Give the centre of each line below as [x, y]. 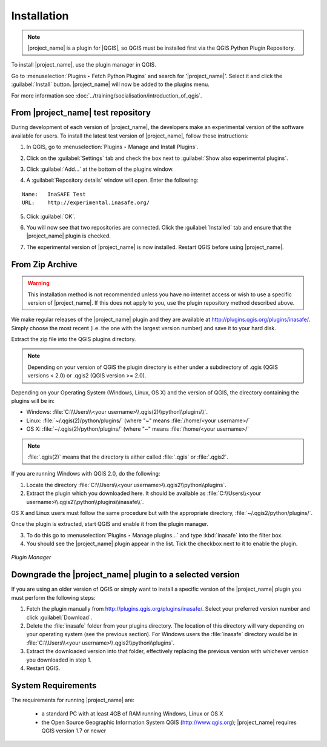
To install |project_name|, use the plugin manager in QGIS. [84, 65]
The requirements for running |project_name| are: [73, 700]
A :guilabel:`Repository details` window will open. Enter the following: [112, 180]
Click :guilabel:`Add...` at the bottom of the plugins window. [100, 169]
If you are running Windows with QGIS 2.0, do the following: [86, 474]
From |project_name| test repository [81, 113]
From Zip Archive [45, 264]
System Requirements [54, 686]
